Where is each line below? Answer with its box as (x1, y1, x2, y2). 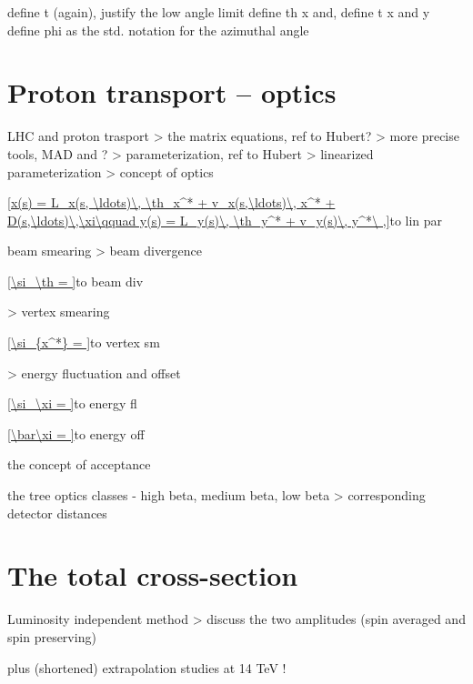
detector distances (7, 503, 107, 522)
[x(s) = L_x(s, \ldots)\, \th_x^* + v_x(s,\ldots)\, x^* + (7, 193, 336, 212)
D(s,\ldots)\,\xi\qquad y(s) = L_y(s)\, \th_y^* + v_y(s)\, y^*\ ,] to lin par (7, 210, 443, 229)
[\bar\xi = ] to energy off (7, 424, 145, 443)
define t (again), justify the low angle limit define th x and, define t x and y (7, 3, 430, 21)
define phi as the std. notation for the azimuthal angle (7, 20, 309, 39)
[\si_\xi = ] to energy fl (7, 394, 137, 413)
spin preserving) (7, 627, 96, 646)
